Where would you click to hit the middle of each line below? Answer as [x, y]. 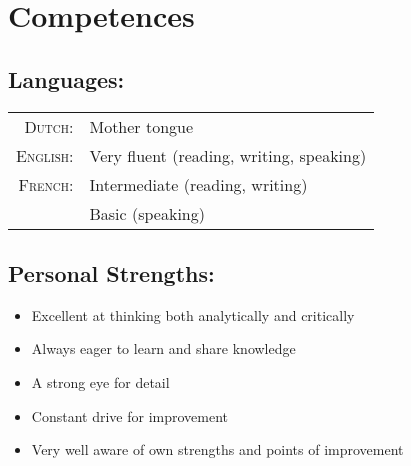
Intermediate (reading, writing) [198, 184]
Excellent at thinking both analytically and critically [193, 314]
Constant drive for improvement [129, 415]
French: [46, 184]
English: [45, 155]
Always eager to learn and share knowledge [163, 348]
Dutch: [49, 126]
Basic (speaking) [147, 213]
